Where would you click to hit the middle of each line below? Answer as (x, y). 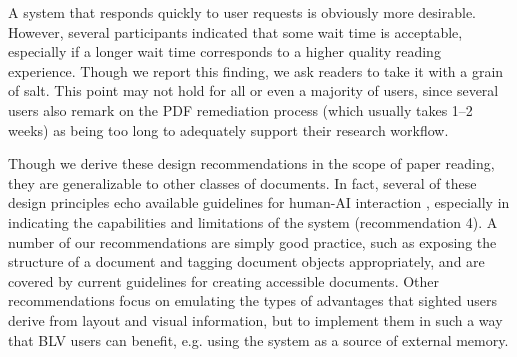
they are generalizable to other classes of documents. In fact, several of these (242, 182)
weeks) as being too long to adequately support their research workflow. (228, 129)
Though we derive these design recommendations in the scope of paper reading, (251, 163)
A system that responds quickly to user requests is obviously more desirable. (242, 12)
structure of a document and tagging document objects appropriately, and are (246, 261)
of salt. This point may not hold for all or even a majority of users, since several (253, 90)
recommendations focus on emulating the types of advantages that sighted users (253, 300)
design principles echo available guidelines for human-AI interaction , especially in (259, 202)
